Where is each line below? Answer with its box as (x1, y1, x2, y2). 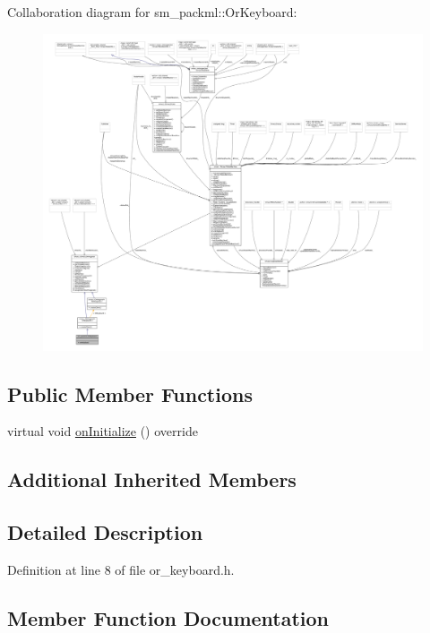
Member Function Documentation (7, 603, 330, 631)
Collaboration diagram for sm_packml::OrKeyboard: (7, 3, 297, 21)
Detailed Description (7, 518, 203, 546)
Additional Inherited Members (7, 466, 297, 493)
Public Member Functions (7, 380, 253, 407)
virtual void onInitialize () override (7, 422, 198, 441)
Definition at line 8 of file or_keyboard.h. (7, 560, 235, 578)
